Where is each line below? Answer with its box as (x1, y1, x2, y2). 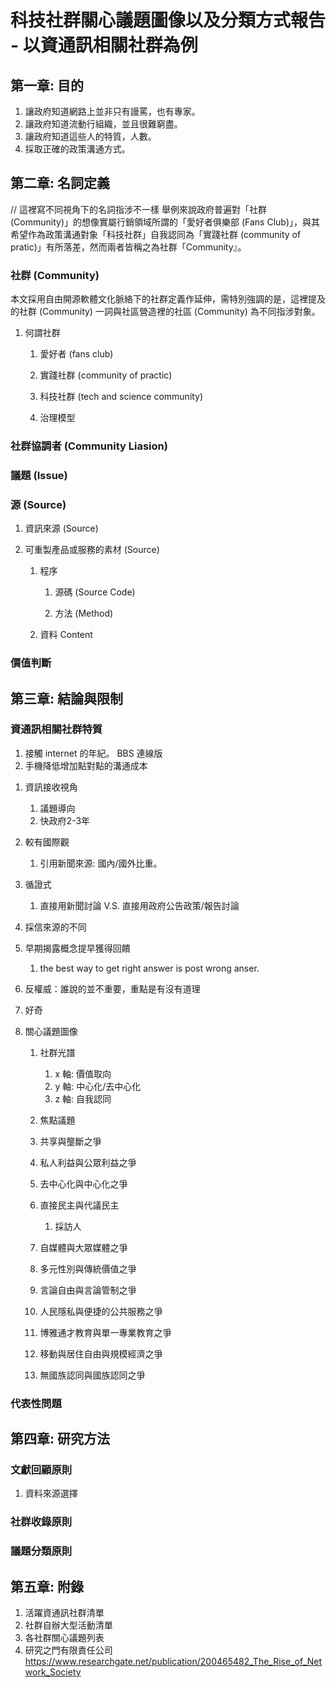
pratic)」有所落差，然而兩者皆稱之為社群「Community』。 (10, 241, 247, 253)
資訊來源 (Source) (24, 522, 99, 535)
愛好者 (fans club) (39, 348, 114, 360)
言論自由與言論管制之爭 (39, 1284, 137, 1296)
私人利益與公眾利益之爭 (39, 1156, 137, 1168)
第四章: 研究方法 (10, 1431, 110, 1448)
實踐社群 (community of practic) (39, 369, 173, 381)
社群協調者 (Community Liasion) (10, 439, 168, 453)
